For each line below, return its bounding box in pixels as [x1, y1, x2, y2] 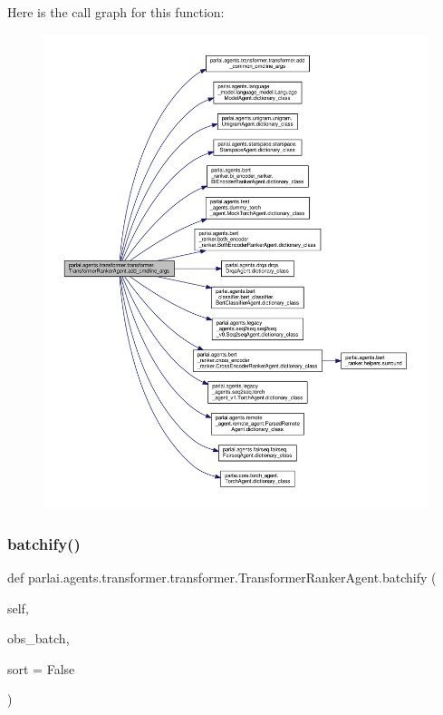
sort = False [7, 659, 75, 678]
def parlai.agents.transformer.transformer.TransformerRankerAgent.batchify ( [7, 567, 437, 586]
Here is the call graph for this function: [7, 3, 225, 21]
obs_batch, [7, 629, 70, 648]
